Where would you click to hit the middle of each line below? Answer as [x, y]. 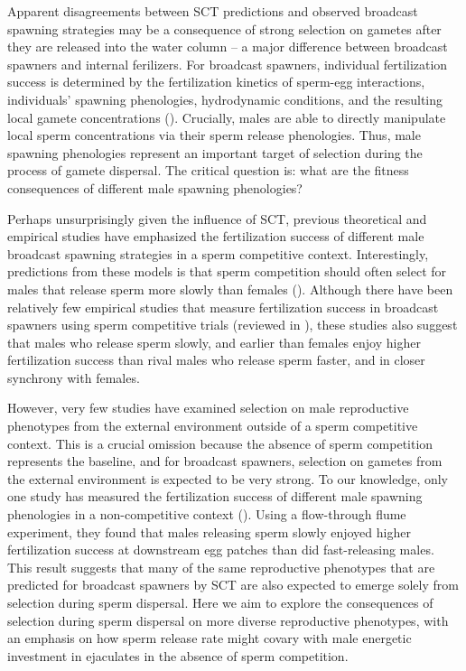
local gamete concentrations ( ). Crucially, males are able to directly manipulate [227, 117]
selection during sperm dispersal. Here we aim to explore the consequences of [220, 602]
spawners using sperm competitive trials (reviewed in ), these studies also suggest [233, 325]
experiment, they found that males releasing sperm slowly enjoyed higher [209, 531]
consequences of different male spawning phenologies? [155, 187]
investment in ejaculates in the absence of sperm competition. [178, 655]
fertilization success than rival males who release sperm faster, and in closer [216, 360]
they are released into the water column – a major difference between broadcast [228, 47]
